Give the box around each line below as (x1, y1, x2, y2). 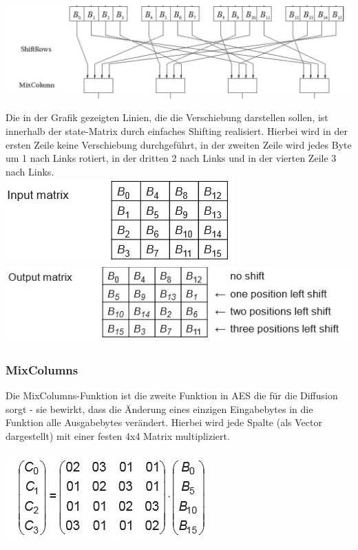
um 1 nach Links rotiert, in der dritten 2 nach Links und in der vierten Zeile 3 (6, 151, 337, 165)
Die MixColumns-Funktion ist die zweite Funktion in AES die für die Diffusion (6, 388, 338, 403)
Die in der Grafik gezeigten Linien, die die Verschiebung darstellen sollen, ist (6, 110, 328, 125)
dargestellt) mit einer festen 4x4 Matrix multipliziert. (6, 428, 230, 443)
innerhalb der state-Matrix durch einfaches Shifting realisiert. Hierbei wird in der (6, 124, 348, 138)
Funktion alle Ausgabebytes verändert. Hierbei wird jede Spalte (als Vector (6, 415, 322, 430)
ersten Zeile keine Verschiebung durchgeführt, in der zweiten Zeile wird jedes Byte (6, 137, 352, 151)
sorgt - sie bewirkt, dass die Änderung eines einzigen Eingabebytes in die (6, 401, 313, 416)
